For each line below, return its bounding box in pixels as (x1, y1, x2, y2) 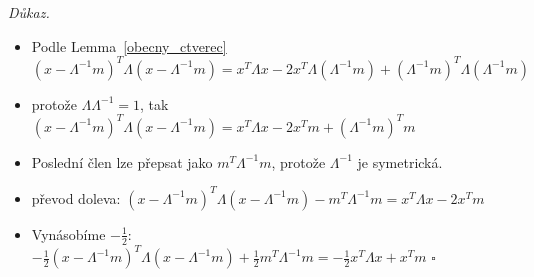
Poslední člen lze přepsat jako (31, 151, 213, 172)
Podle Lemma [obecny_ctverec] (31, 35, 227, 56)
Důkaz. (8, 2, 50, 22)
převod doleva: (31, 187, 121, 208)
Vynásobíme (31, 223, 106, 244)
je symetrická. (357, 151, 443, 172)
